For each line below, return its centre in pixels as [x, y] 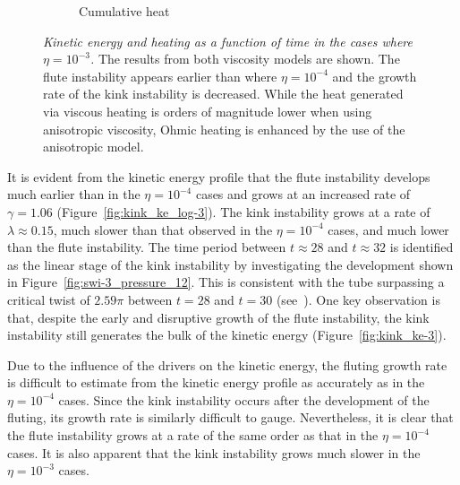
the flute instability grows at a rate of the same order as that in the [193, 435]
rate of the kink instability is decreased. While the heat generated [223, 94]
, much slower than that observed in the [163, 229]
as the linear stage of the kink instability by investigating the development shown [230, 264]
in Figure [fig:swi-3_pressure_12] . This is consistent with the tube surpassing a [226, 282]
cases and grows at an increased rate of [303, 194]
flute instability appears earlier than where [160, 76]
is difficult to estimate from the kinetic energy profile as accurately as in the [216, 382]
